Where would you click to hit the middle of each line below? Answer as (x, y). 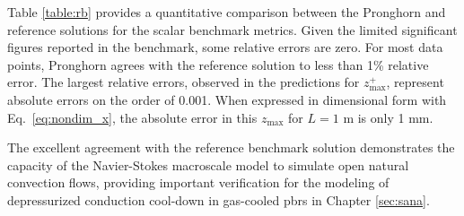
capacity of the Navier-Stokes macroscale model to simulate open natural (208, 164)
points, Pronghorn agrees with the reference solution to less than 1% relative (218, 64)
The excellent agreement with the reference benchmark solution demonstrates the (231, 147)
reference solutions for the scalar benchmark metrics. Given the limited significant (232, 29)
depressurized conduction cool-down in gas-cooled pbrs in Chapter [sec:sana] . (219, 199)
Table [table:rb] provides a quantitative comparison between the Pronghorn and (227, 12)
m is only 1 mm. (388, 117)
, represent (415, 82)
